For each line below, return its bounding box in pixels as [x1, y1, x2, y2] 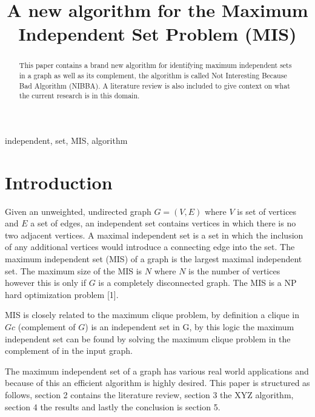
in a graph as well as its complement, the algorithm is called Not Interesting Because [19, 70, 287, 81]
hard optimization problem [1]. [5, 288, 119, 300]
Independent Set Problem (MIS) [18, 21, 297, 46]
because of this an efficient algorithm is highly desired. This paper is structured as [5, 376, 310, 389]
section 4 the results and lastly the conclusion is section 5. [5, 400, 220, 413]
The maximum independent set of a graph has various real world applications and [5, 364, 309, 377]
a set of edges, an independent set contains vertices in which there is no [30, 217, 296, 229]
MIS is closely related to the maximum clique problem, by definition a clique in [5, 308, 299, 321]
